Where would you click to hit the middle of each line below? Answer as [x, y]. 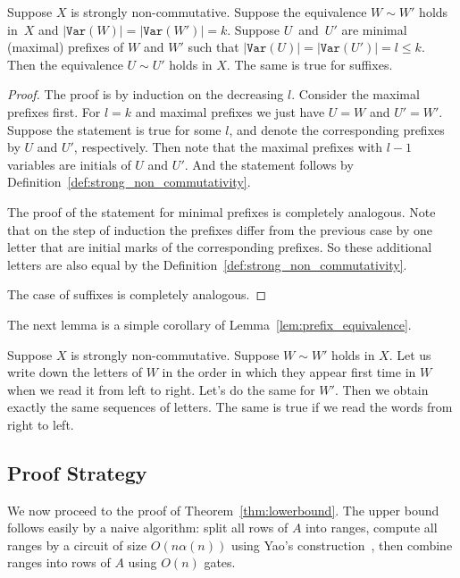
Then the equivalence [65, 64]
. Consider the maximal [355, 94]
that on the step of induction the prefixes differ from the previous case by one [220, 229]
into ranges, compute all [372, 528]
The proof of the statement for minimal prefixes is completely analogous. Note [222, 211]
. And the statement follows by [269, 164]
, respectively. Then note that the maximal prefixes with [228, 147]
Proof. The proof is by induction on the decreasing [146, 94]
